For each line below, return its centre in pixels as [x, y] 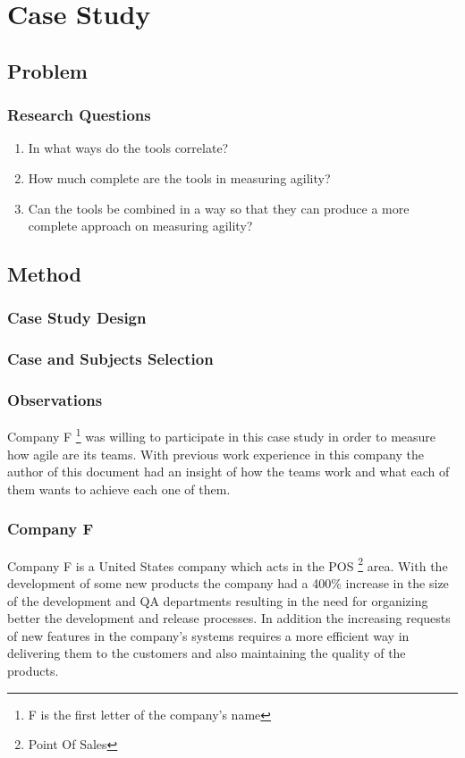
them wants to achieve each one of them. [119, 488]
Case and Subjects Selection [110, 359]
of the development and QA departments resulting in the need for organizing [218, 600]
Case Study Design [77, 318]
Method [44, 274]
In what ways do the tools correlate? [128, 148]
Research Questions [79, 115]
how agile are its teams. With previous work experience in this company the [216, 454]
